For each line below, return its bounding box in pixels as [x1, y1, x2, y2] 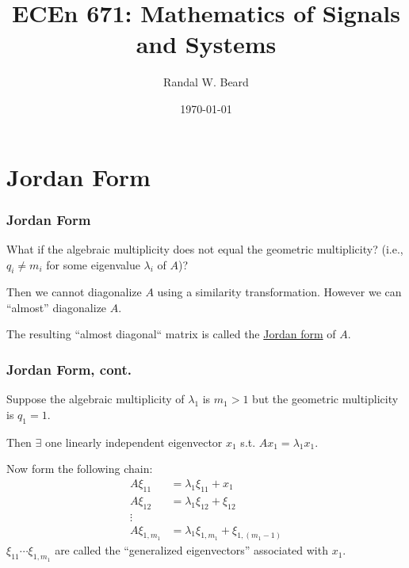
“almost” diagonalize [6, 299, 107, 315]
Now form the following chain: [6, 460, 153, 477]
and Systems [136, 28, 277, 60]
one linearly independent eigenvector [45, 433, 223, 450]
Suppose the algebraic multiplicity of [6, 391, 185, 407]
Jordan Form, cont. [6, 360, 132, 379]
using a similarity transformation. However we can [157, 284, 402, 300]
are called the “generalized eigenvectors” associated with [55, 542, 328, 558]
